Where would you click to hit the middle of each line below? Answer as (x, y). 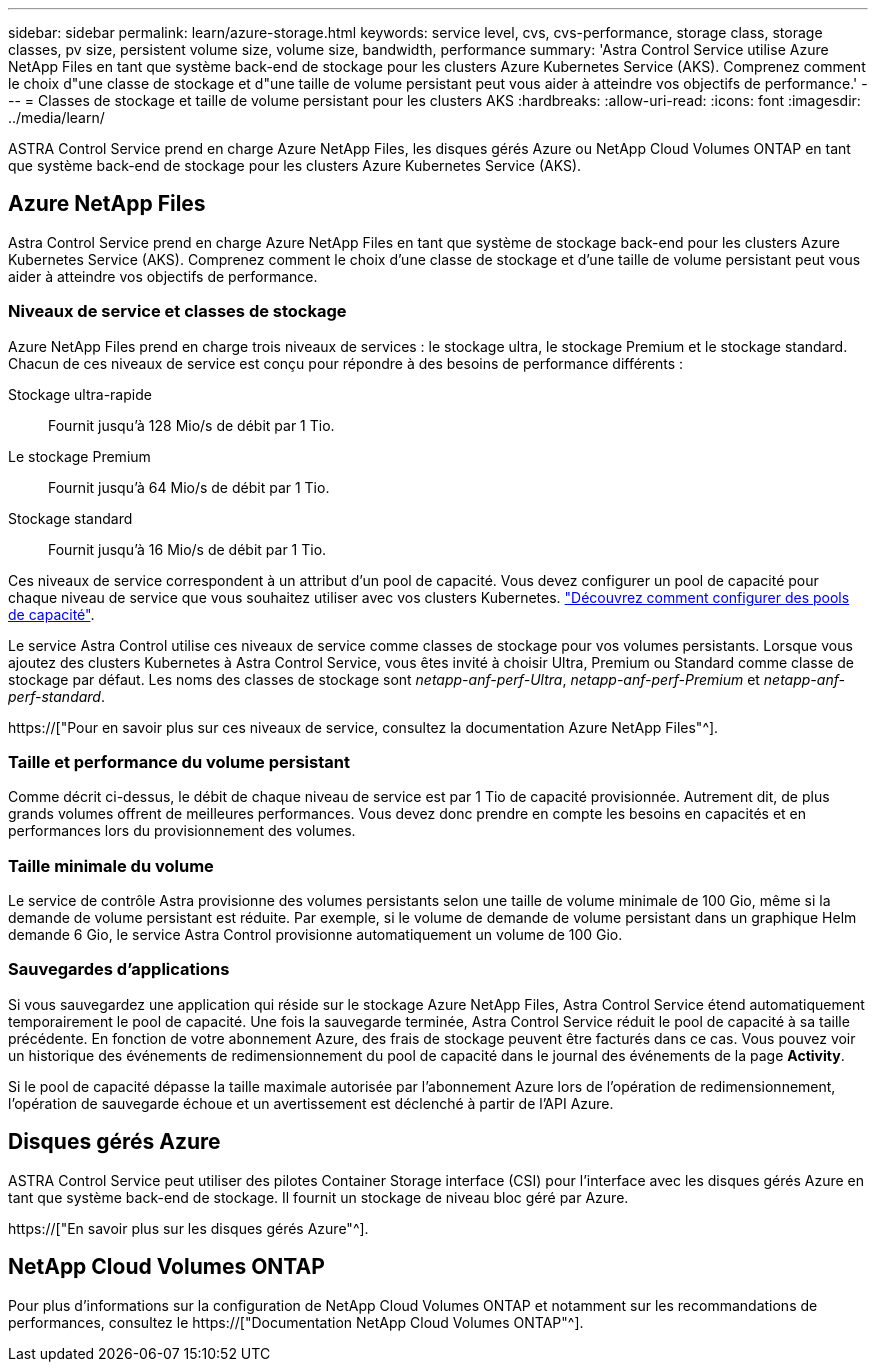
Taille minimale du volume (111, 865)
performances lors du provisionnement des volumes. (182, 831)
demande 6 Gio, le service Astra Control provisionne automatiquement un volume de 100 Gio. (315, 935)
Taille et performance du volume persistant (179, 761)
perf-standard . (56, 696)
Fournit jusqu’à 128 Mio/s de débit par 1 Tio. (191, 425)
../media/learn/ (56, 117)
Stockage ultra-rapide (80, 394)
